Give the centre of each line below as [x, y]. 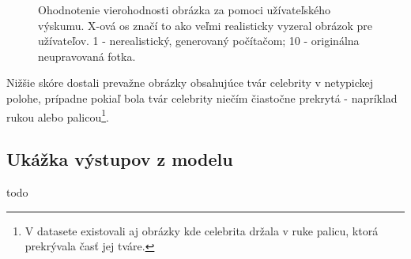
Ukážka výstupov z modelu [120, 159]
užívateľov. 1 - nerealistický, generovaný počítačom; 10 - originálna [199, 41]
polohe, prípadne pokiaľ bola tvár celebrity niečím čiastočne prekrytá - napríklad [202, 98]
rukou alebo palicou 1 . [58, 115]
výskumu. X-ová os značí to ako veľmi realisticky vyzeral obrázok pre [205, 25]
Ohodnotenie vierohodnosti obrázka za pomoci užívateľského [185, 9]
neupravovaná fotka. [87, 56]
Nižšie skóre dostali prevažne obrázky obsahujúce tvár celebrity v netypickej [190, 83]
